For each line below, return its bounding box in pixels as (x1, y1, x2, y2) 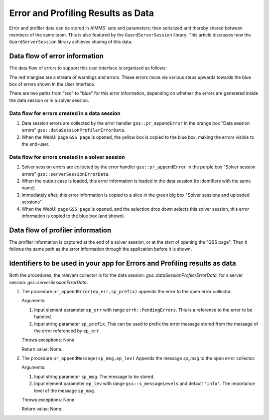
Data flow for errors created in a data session (9, 110, 121, 117)
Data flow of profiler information (9, 226, 112, 234)
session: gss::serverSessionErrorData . (9, 279, 88, 285)
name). (21, 185, 36, 191)
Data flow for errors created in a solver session (9, 153, 125, 160)
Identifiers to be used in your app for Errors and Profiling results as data (9, 259, 236, 268)
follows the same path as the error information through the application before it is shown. (9, 246, 192, 252)
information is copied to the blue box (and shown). (21, 213, 126, 219)
